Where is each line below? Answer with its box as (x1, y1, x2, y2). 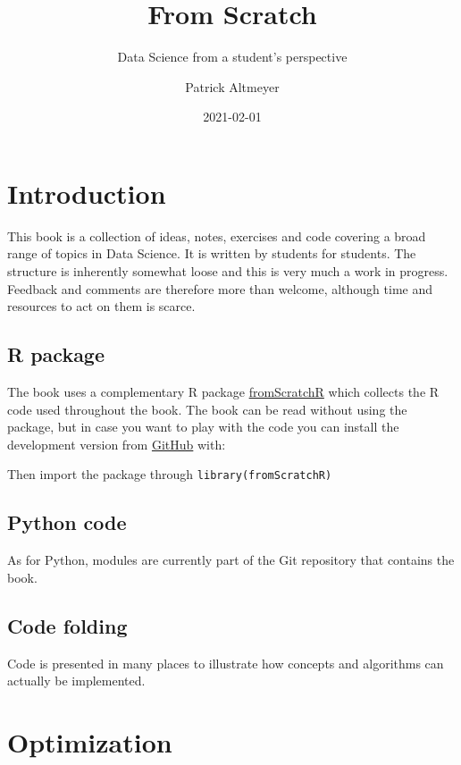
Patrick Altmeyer (185, 77, 280, 96)
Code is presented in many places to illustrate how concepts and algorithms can (7, 653, 444, 672)
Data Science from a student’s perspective (117, 47, 348, 66)
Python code (7, 509, 127, 536)
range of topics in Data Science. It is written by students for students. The (7, 244, 416, 263)
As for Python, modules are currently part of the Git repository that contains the (7, 551, 455, 569)
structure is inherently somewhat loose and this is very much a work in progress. (7, 262, 448, 281)
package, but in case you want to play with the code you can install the (7, 417, 399, 436)
